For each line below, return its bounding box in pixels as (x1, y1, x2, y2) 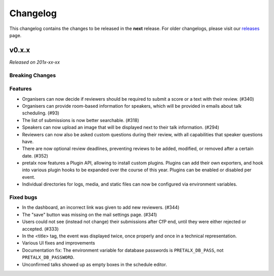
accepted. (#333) (22, 226, 59, 232)
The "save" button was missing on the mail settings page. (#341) (22, 211, 157, 218)
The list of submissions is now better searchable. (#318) (22, 117, 140, 123)
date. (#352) (22, 152, 48, 159)
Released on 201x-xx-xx (9, 59, 60, 65)
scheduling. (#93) (22, 110, 59, 116)
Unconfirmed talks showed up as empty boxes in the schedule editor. (22, 261, 167, 267)
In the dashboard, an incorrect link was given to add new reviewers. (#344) (22, 204, 180, 210)
